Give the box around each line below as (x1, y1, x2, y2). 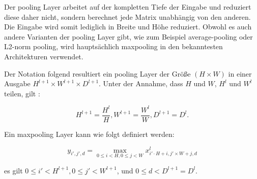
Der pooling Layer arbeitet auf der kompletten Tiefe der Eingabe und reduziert (4, 2, 251, 12)
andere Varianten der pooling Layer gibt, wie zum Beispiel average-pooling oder (4, 31, 253, 42)
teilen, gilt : (4, 88, 40, 98)
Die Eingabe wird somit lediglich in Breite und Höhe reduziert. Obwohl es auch (4, 21, 252, 32)
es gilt (4, 165, 23, 175)
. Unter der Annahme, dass (99, 78, 183, 89)
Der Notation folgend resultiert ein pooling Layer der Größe (4, 68, 191, 79)
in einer (228, 68, 252, 79)
